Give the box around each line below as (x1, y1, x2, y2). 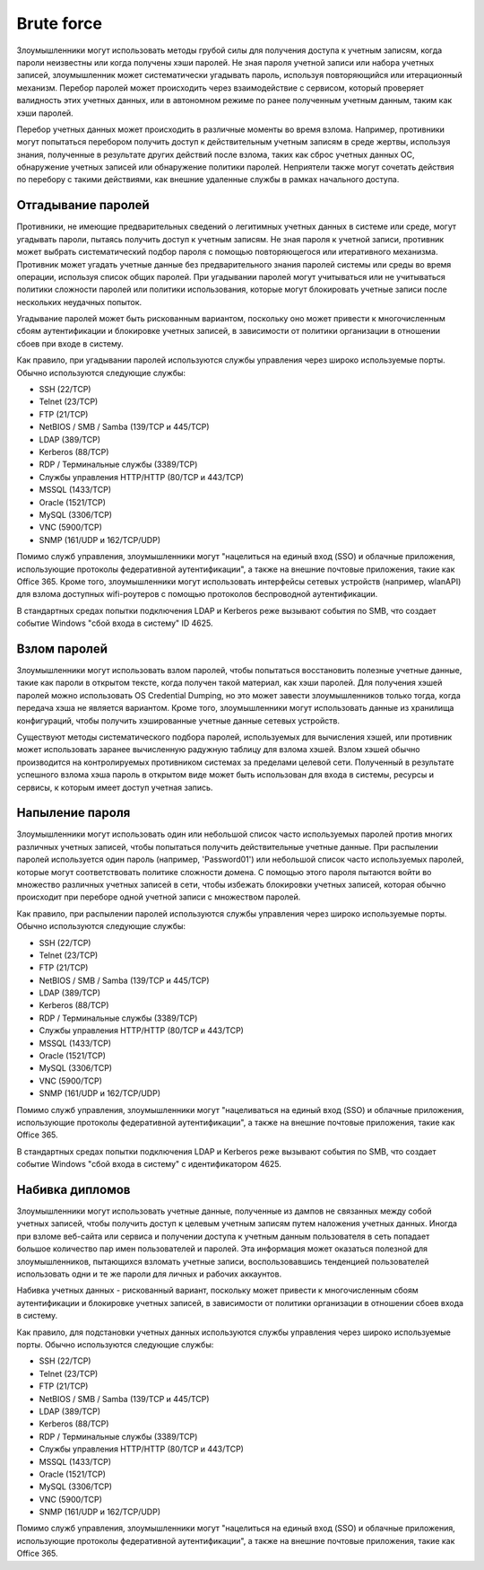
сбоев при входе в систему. (16, 338, 125, 349)
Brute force (16, 13, 103, 33)
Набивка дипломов (16, 1181, 131, 1197)
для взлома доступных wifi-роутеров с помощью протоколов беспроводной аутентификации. (16, 589, 378, 600)
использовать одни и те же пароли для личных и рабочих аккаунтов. (16, 1268, 282, 1279)
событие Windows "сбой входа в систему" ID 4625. (16, 618, 214, 628)
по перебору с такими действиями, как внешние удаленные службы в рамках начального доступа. (16, 174, 400, 185)
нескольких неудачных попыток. (16, 296, 143, 307)
